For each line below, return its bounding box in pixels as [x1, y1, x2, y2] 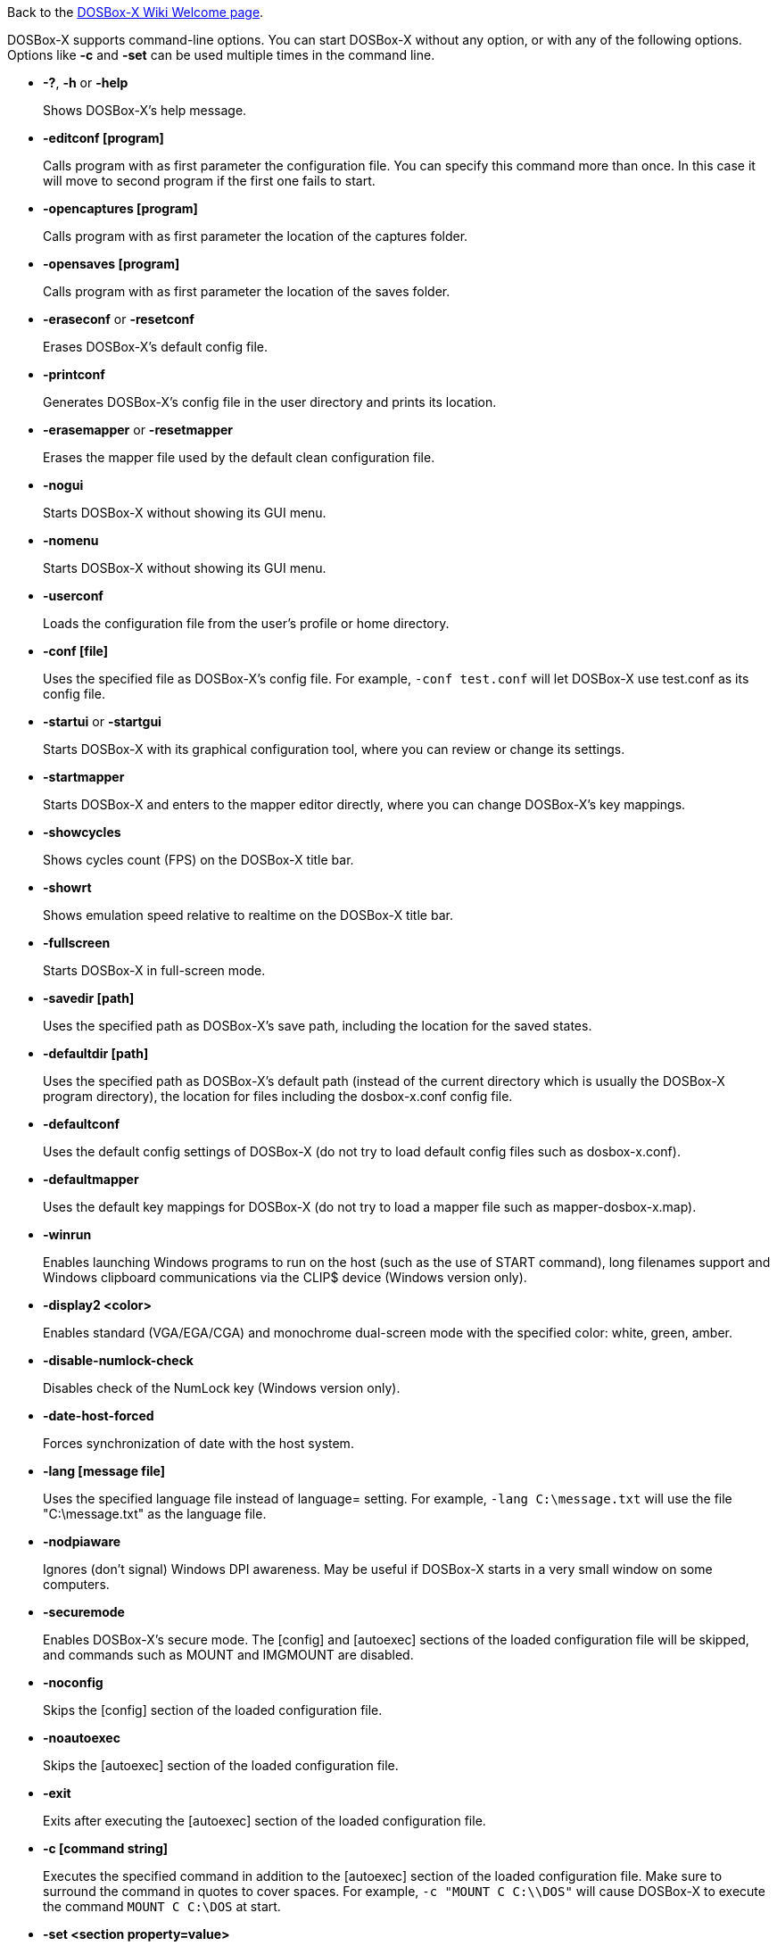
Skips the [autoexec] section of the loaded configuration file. [43, 1758, 399, 1773]
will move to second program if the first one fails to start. [43, 173, 376, 188]
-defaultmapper [43, 1172, 139, 1187]
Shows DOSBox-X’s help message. [43, 103, 247, 118]
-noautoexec [43, 1730, 120, 1745]
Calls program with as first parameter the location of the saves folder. [43, 284, 450, 299]
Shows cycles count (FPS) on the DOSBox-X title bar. [43, 852, 354, 867]
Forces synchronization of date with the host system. [43, 1436, 354, 1451]
